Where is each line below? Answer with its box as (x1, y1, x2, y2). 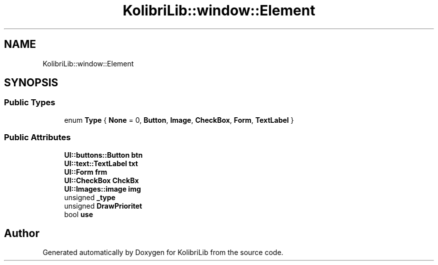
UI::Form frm (64, 167, 107, 176)
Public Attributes (4, 132, 71, 143)
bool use (64, 210, 93, 219)
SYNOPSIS (4, 76, 58, 89)
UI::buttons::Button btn (64, 150, 143, 159)
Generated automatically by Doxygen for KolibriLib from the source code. (42, 248, 283, 257)
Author (4, 227, 39, 240)
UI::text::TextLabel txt (64, 159, 138, 168)
